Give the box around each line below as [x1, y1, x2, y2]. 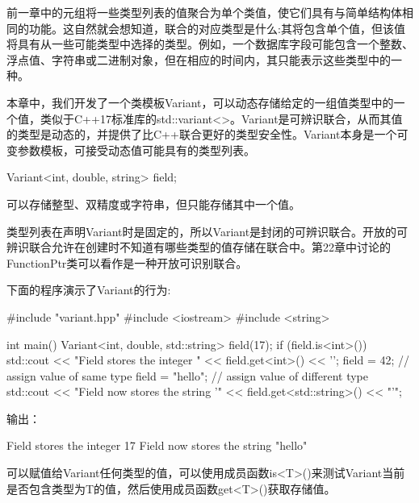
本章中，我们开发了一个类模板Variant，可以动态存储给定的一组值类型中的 [6, 94, 394, 110]
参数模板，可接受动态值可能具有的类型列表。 [17, 141, 255, 158]
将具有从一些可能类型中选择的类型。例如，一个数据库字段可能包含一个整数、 [6, 35, 413, 52]
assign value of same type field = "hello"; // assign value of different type [6, 367, 368, 384]
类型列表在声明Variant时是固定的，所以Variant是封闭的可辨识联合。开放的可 [6, 222, 409, 239]
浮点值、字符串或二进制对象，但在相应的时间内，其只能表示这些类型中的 [6, 51, 391, 68]
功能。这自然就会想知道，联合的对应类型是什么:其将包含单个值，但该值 [28, 19, 405, 36]
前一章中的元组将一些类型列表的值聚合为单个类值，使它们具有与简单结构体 [6, 4, 402, 20]
